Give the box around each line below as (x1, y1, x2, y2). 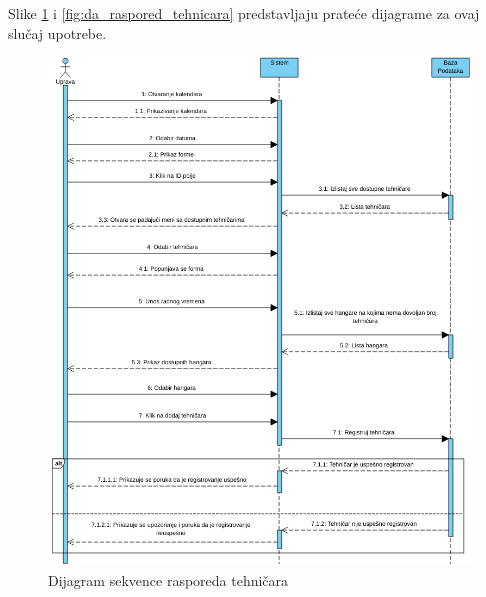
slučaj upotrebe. (8, 22, 107, 43)
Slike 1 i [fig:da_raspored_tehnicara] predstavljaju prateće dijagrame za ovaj (8, 3, 480, 23)
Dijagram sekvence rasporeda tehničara (48, 569, 289, 590)
